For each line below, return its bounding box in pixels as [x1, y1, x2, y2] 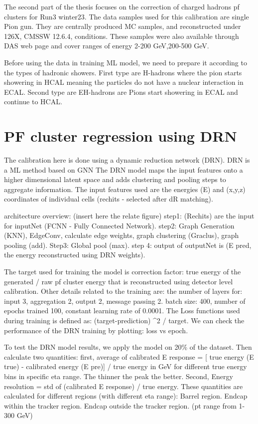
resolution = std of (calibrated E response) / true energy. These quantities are [4, 381, 243, 391]
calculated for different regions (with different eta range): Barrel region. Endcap [4, 391, 248, 401]
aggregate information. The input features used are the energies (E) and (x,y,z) [4, 184, 246, 194]
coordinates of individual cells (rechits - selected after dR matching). [4, 194, 213, 204]
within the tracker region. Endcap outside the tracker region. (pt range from [4, 400, 237, 411]
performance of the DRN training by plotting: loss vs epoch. [4, 325, 188, 335]
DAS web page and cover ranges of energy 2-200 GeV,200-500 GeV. [4, 40, 209, 51]
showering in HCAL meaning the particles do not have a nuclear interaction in [4, 77, 244, 87]
